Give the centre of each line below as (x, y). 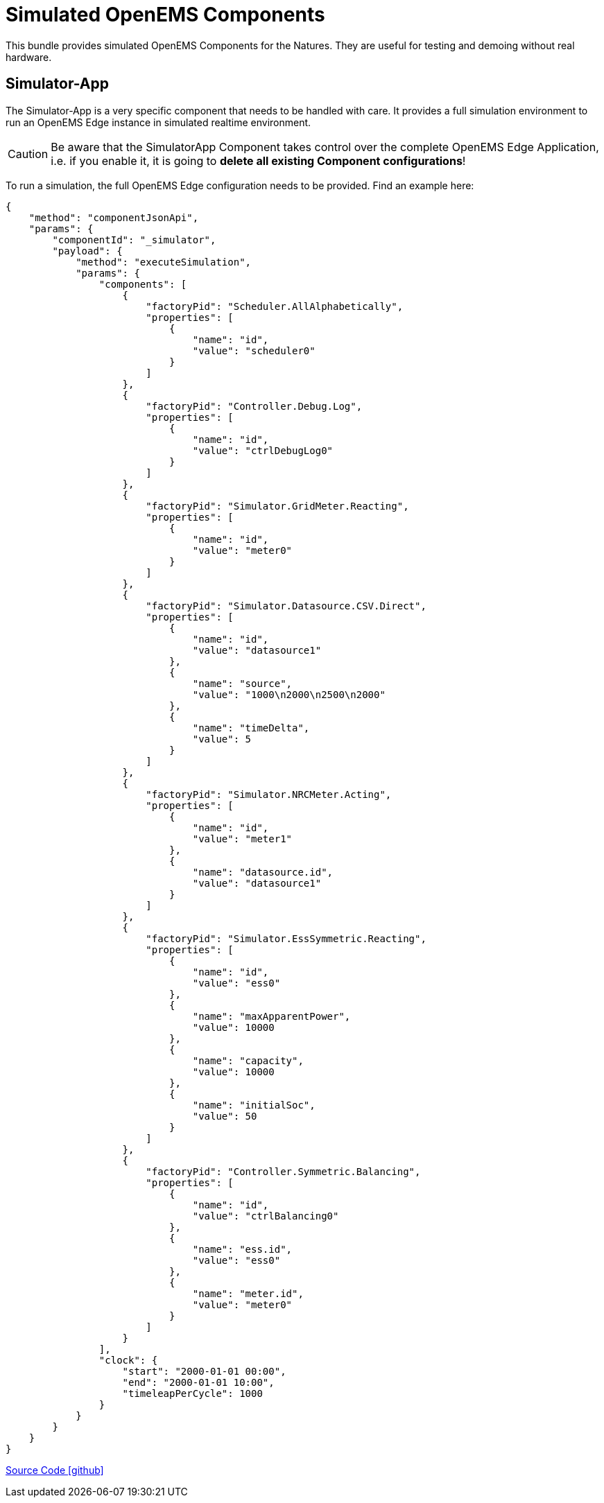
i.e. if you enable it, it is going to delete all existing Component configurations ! (258, 160)
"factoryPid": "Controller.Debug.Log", (254, 406)
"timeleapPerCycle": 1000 (192, 1393)
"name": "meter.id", (248, 1293)
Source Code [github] (55, 1470)
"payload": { (87, 251)
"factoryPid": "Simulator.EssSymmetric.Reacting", (286, 938)
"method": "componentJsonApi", (114, 217)
